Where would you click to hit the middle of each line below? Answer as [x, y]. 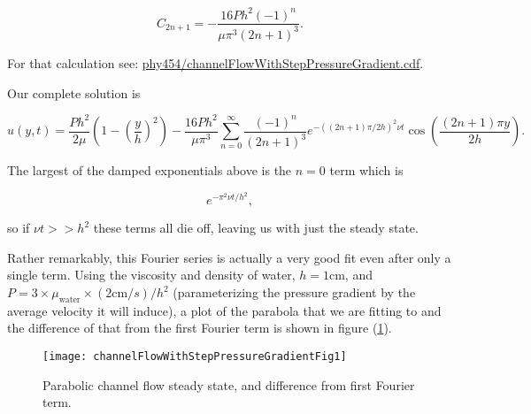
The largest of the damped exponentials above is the [150, 170]
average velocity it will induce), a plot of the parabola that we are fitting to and [224, 310]
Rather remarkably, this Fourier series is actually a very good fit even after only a [229, 257]
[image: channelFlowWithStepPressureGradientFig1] [195, 356]
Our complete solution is [74, 92]
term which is [366, 170]
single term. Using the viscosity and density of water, [151, 275]
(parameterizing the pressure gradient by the [294, 292]
